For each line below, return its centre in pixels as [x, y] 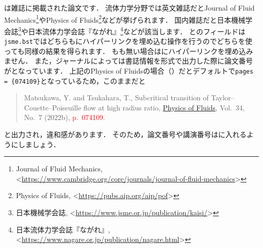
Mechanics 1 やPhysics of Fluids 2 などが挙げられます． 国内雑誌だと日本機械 [125, 19]
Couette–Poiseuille [53, 107]
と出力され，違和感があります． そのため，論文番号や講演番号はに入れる [125, 134]
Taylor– [223, 98]
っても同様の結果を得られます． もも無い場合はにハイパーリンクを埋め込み [129, 51]
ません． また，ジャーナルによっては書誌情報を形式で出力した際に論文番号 [128, 61]
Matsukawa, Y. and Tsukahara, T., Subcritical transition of [116, 98]
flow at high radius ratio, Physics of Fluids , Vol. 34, [164, 107]
